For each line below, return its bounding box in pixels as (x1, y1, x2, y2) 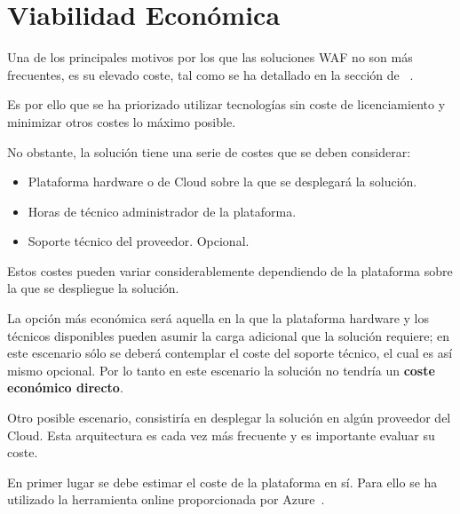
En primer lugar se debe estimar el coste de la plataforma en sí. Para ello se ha (7, 472, 438, 491)
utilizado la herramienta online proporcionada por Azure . (7, 490, 325, 509)
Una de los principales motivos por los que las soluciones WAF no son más (7, 48, 413, 67)
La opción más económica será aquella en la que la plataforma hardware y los (7, 309, 429, 328)
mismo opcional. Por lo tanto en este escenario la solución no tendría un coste (7, 360, 435, 379)
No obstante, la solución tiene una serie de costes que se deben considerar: (7, 142, 411, 161)
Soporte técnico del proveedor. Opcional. (28, 232, 250, 250)
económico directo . (7, 378, 123, 397)
